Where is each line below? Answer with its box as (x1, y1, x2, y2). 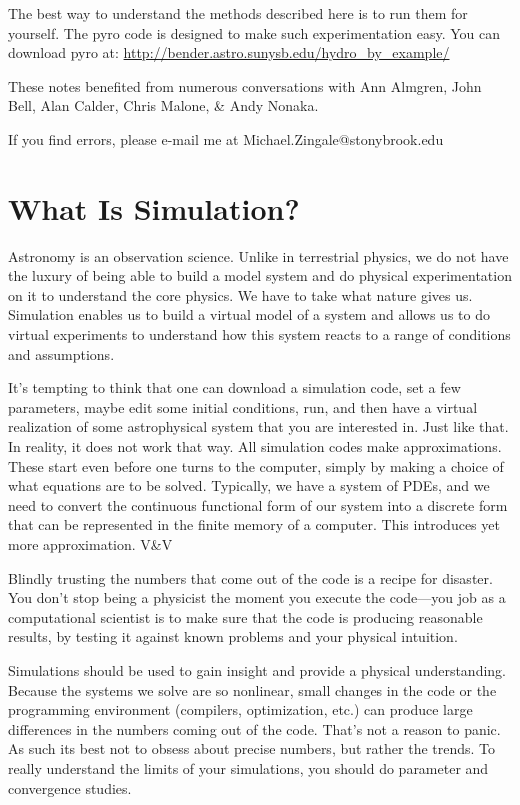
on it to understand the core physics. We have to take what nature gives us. (8, 284, 473, 305)
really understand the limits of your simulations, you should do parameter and (8, 757, 489, 778)
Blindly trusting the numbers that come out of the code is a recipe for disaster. (8, 567, 493, 588)
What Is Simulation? (8, 187, 300, 228)
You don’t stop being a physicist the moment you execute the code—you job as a (8, 587, 506, 608)
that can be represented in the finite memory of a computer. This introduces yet (8, 514, 500, 535)
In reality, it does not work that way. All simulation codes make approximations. (8, 436, 502, 457)
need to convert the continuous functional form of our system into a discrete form (8, 494, 508, 515)
